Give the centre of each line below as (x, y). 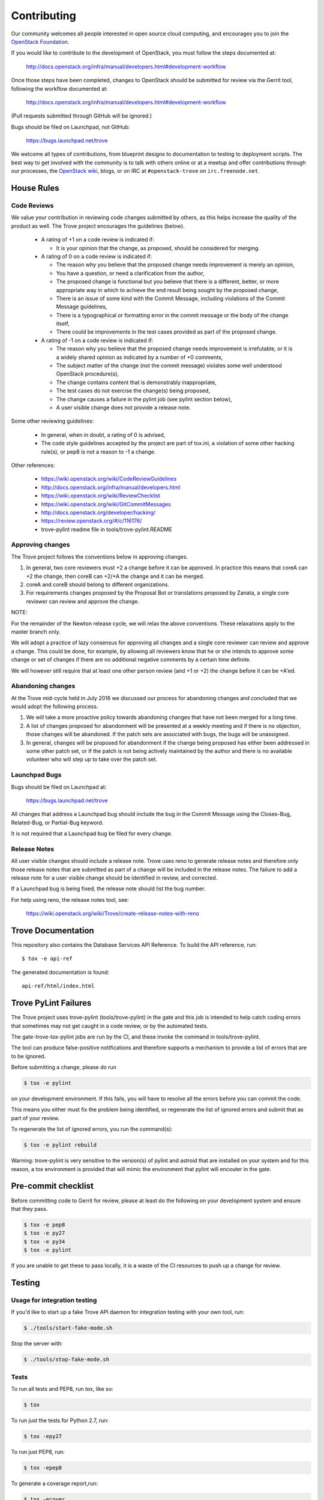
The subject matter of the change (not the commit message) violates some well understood (169, 365)
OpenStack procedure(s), (88, 374)
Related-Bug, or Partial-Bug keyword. (57, 823)
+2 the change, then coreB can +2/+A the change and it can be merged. (115, 576)
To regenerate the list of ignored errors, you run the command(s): (92, 1129)
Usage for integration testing (54, 1300)
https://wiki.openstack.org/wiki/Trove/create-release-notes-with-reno (112, 913)
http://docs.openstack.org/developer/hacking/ (98, 512)
